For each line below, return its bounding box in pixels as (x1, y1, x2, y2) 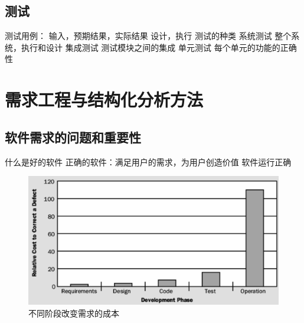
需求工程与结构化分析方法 (5, 87, 204, 112)
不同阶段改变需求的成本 (28, 306, 119, 319)
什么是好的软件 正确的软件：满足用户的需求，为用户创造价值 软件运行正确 (5, 155, 292, 168)
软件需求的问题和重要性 (5, 128, 141, 146)
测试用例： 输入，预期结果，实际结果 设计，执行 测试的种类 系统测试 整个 (5, 30, 292, 42)
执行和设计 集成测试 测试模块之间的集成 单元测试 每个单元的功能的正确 (21, 41, 297, 53)
